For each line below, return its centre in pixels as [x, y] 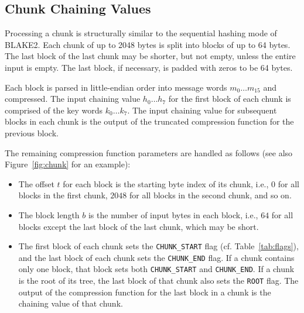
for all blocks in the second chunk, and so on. [211, 195]
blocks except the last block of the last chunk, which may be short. [139, 226]
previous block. [32, 133]
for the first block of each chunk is [230, 99]
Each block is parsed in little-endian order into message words [116, 87]
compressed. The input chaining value [73, 99]
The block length [49, 214]
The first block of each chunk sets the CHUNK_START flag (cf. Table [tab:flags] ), [158, 246]
